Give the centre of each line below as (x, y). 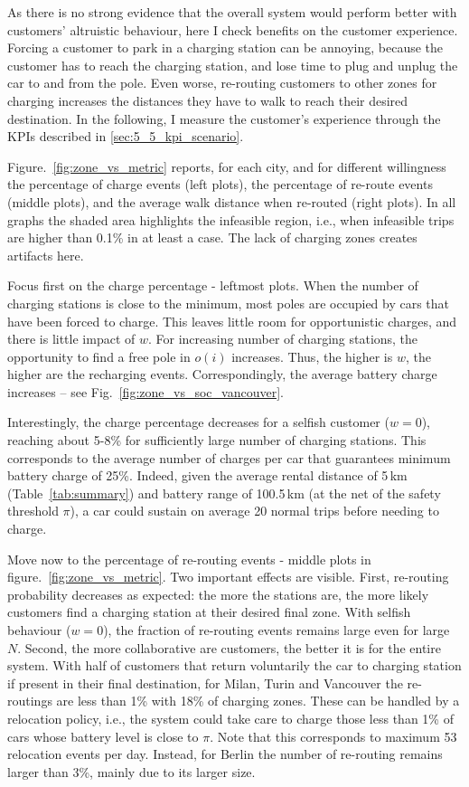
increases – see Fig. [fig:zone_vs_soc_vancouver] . (145, 391)
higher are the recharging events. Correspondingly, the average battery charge (222, 374)
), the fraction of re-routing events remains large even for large (277, 630)
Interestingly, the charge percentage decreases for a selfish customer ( (198, 422)
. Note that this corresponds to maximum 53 (333, 736)
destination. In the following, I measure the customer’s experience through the (224, 118)
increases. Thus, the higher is (312, 356)
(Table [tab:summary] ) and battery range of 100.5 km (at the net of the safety (224, 493)
